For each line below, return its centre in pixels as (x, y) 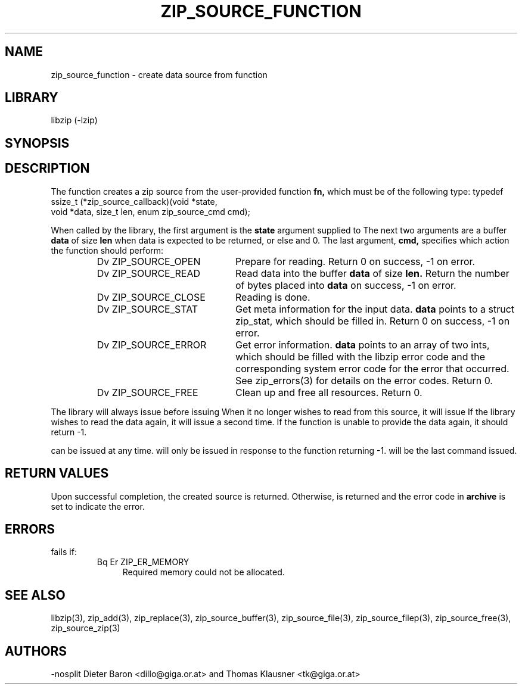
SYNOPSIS (37, 143)
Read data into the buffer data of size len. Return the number (372, 273)
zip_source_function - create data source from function (159, 74)
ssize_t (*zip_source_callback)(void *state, (134, 201)
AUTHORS (36, 651)
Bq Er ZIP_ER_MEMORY (143, 562)
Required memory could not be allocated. (203, 572)
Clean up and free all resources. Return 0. (329, 392)
